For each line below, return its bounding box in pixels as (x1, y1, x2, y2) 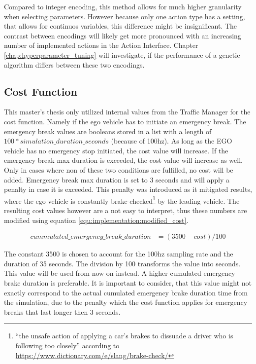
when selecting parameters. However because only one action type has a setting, (4, 11, 245, 21)
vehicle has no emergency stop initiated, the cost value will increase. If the (4, 145, 228, 155)
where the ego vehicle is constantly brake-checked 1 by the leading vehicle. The (4, 194, 240, 206)
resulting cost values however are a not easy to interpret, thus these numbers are (4, 205, 247, 215)
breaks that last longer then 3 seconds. (4, 306, 121, 317)
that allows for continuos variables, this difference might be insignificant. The (4, 21, 237, 31)
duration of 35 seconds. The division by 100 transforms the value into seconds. (4, 258, 241, 268)
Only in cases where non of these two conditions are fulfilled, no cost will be (4, 164, 233, 175)
